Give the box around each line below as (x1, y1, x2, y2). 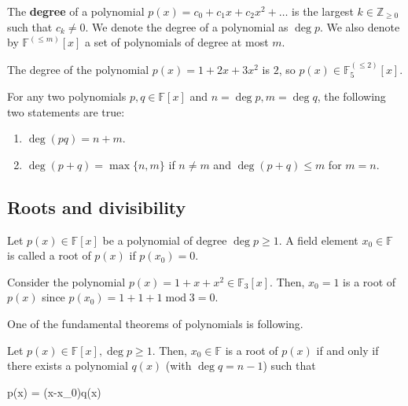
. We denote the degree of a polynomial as (85, 18, 289, 35)
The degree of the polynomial (7, 61, 149, 77)
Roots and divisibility (7, 194, 186, 219)
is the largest (292, 3, 354, 19)
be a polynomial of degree (102, 231, 227, 248)
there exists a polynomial (7, 357, 128, 374)
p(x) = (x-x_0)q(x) (7, 383, 101, 400)
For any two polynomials (7, 88, 127, 105)
